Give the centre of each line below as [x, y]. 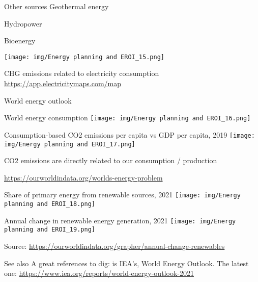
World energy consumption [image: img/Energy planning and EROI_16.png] [127, 118]
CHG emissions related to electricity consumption [82, 73]
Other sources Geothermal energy [56, 6]
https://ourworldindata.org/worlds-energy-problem [83, 177]
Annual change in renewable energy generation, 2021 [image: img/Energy [120, 220]
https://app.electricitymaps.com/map [63, 83]
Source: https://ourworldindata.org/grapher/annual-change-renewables [114, 246]
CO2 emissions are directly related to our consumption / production [111, 160]
